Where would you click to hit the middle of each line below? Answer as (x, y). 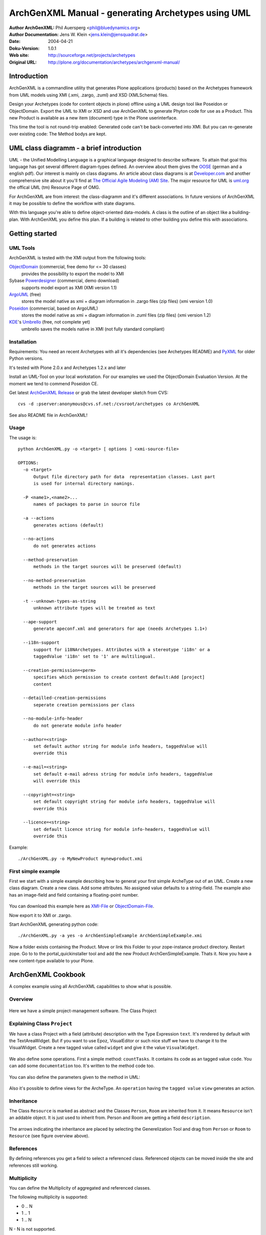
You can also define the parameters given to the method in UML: (75, 1077)
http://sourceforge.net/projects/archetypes (92, 55)
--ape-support (40, 622)
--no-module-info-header (53, 719)
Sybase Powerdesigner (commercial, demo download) (64, 281)
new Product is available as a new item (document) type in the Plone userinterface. (93, 118)
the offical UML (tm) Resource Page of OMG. (55, 187)
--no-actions (39, 539)
